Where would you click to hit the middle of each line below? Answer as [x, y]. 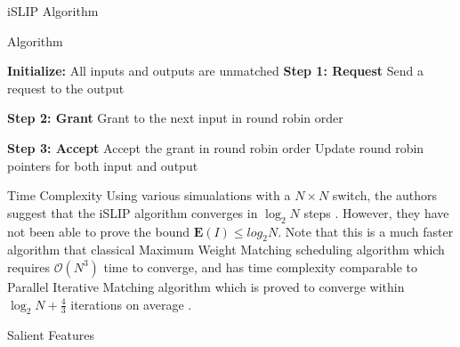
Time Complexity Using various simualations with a [149, 195]
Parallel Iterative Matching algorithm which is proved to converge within [206, 286]
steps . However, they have [376, 212]
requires [28, 266]
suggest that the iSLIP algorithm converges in [133, 212]
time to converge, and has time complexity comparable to [260, 266]
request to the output [66, 88]
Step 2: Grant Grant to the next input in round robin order [175, 118]
